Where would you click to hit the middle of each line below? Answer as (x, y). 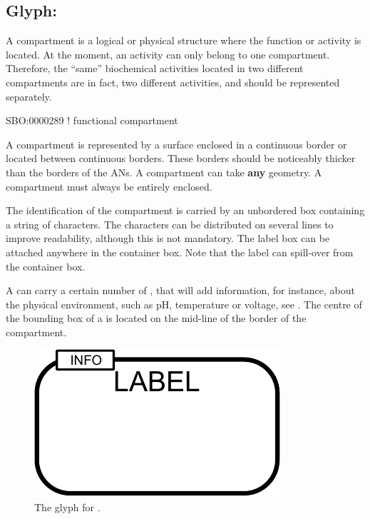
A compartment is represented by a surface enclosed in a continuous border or (176, 144)
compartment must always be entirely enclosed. (109, 186)
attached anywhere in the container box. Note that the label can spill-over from (180, 252)
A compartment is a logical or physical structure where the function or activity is (184, 40)
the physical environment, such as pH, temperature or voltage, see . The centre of (184, 304)
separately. (29, 96)
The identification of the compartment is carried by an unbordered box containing (185, 210)
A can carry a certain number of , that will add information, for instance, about (180, 290)
